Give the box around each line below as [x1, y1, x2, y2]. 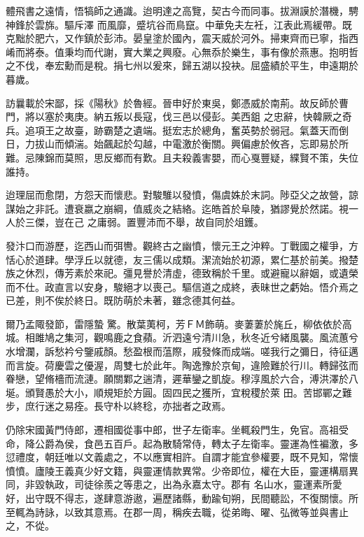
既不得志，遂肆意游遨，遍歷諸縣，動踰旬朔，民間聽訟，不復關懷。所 [44, 491, 358, 505]
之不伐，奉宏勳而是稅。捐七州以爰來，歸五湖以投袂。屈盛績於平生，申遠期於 [6, 58, 358, 73]
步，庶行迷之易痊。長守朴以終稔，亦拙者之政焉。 [6, 399, 231, 413]
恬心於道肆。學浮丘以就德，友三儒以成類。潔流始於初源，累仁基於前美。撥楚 [6, 252, 358, 266]
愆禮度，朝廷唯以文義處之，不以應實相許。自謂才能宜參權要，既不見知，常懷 [6, 450, 358, 464]
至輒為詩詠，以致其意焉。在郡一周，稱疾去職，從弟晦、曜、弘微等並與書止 [6, 504, 349, 519]
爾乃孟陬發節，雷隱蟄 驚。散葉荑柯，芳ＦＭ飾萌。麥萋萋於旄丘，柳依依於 [6, 316, 342, 331]
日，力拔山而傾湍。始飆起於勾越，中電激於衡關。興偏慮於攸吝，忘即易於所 [6, 136, 349, 151]
